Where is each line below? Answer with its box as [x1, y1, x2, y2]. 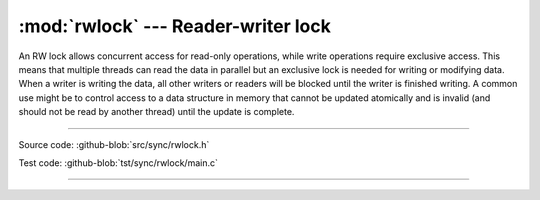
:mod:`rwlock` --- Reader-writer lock [18, 15, 332, 37]
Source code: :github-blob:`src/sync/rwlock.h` [18, 138, 210, 150]
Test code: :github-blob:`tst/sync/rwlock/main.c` [18, 156, 219, 169]
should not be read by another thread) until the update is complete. [18, 106, 295, 118]
